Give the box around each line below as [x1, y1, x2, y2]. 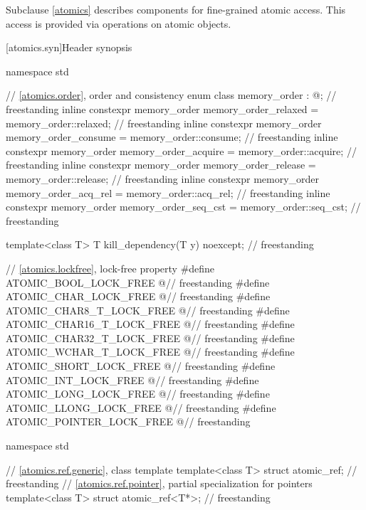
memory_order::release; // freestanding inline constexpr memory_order [6, 171, 320, 186]
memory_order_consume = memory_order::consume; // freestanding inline [6, 129, 338, 144]
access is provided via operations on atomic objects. [6, 16, 231, 31]
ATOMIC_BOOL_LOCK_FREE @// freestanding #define [6, 275, 270, 289]
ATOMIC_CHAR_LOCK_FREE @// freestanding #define [6, 289, 271, 304]
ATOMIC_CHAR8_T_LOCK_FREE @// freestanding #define [6, 302, 290, 317]
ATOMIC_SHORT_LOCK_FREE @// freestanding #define [6, 358, 276, 373]
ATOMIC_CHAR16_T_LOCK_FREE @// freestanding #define [6, 317, 295, 331]
